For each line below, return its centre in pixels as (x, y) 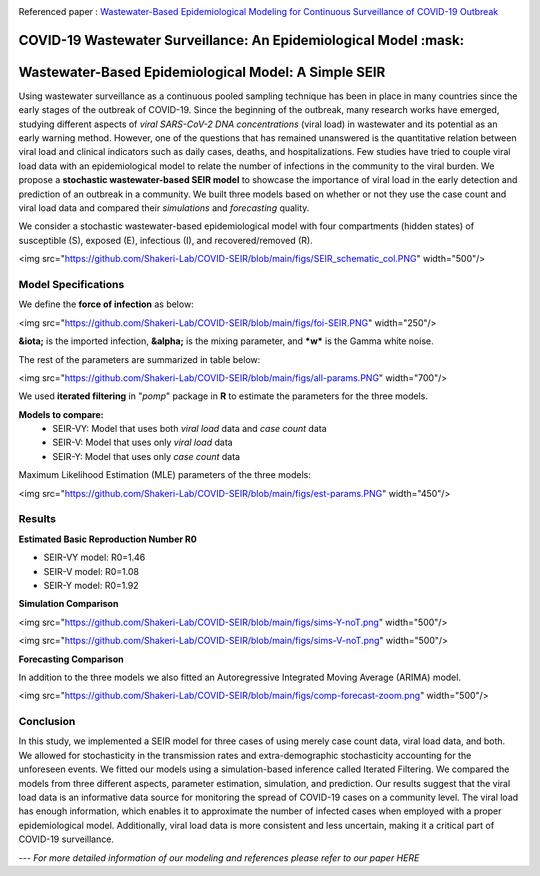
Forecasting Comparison (71, 659)
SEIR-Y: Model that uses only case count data (146, 456)
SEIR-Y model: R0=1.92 (91, 585)
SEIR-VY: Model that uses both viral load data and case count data (189, 429)
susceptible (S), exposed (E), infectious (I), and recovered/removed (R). (166, 240)
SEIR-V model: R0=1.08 (91, 571)
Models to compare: (61, 414)
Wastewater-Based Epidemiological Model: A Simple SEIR (202, 71)
